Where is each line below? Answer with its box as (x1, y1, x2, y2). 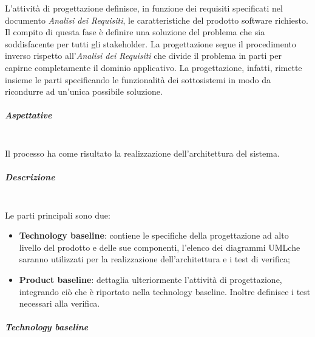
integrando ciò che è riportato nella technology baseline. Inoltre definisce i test (19, 285, 311, 298)
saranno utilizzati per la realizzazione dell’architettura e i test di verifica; (19, 253, 290, 265)
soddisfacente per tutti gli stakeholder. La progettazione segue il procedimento (5, 37, 296, 50)
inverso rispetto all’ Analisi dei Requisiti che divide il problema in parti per (5, 49, 282, 62)
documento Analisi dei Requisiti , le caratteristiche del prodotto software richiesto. (5, 13, 308, 26)
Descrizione (5, 171, 55, 183)
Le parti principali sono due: (5, 208, 110, 221)
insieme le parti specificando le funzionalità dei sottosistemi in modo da (5, 73, 271, 86)
